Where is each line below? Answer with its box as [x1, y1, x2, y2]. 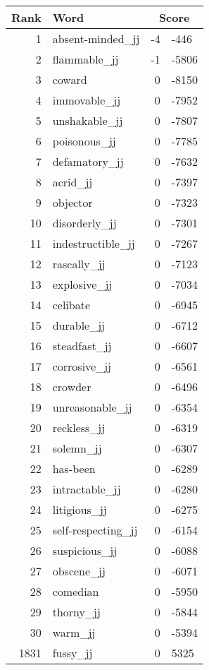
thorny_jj [52, 604, 101, 620]
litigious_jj [52, 501, 107, 518]
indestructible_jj [52, 235, 135, 251]
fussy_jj [52, 645, 93, 661]
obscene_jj [52, 563, 106, 579]
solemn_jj [52, 440, 102, 456]
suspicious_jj [52, 542, 118, 558]
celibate [52, 297, 91, 313]
